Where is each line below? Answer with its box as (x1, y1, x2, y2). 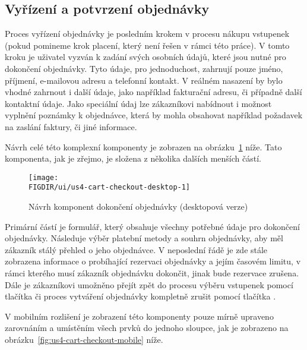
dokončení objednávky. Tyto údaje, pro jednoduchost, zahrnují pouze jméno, (5, 62, 283, 74)
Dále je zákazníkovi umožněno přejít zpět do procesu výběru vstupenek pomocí (5, 278, 293, 291)
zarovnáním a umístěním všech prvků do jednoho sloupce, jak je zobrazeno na (5, 321, 289, 334)
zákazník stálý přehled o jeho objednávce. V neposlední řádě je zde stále (5, 243, 268, 256)
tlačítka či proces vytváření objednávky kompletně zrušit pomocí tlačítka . (5, 290, 276, 302)
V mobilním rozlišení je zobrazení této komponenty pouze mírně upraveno (5, 310, 274, 322)
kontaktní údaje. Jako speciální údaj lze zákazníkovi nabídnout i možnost (5, 97, 272, 109)
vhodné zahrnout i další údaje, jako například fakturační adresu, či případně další (5, 86, 302, 98)
